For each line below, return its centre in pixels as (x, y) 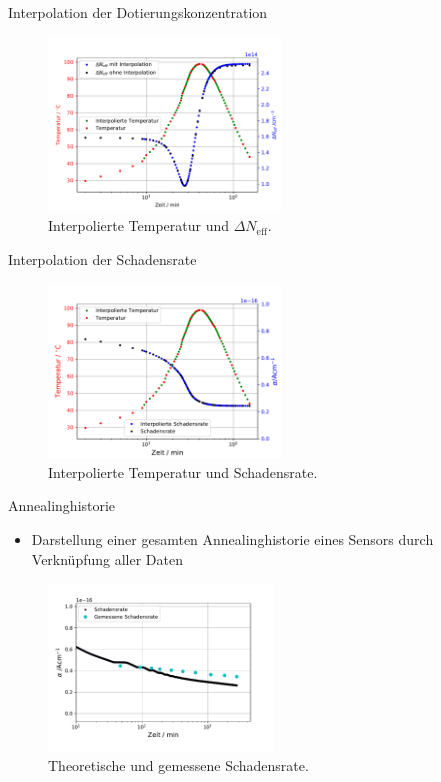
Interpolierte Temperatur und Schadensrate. (183, 471)
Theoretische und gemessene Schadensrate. (178, 765)
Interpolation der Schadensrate (102, 258)
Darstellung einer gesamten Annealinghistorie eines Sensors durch (232, 538)
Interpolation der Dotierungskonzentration (138, 12)
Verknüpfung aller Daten (107, 558)
